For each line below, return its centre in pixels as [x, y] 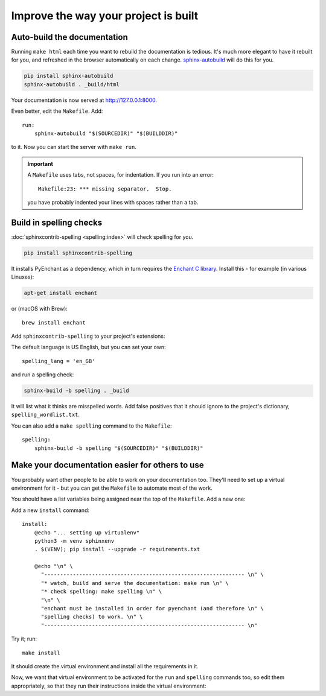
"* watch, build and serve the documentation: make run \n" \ [135, 583]
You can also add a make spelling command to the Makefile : [91, 426]
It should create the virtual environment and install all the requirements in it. [105, 666]
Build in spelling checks [57, 222]
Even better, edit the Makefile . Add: [57, 111]
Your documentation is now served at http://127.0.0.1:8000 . [84, 100]
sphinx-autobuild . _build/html [72, 84]
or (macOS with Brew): [39, 309]
